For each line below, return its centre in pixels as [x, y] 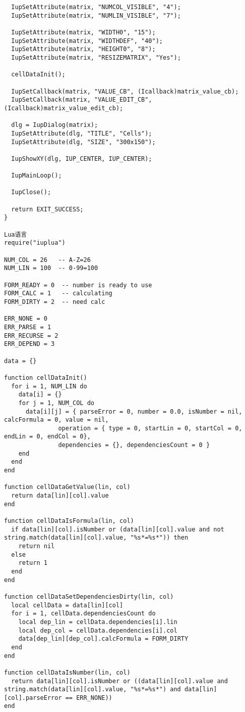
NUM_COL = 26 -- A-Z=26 [47, 260]
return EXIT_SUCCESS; [47, 209]
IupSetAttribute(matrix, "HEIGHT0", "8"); [83, 49]
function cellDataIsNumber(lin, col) [67, 672]
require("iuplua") [35, 243]
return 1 [33, 563]
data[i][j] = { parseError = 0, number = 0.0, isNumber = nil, [134, 411]
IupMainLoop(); [37, 176]
